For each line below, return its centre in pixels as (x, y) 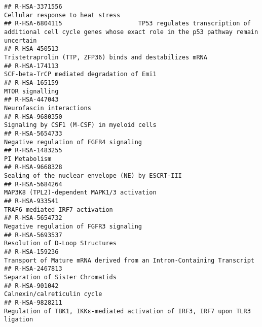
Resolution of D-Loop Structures (60, 243)
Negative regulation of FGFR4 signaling (73, 142)
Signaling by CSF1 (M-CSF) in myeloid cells (80, 125)
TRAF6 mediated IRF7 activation (59, 209)
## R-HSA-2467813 (33, 269)
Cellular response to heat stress (62, 15)
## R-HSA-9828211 (33, 302)
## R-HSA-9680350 (33, 117)
